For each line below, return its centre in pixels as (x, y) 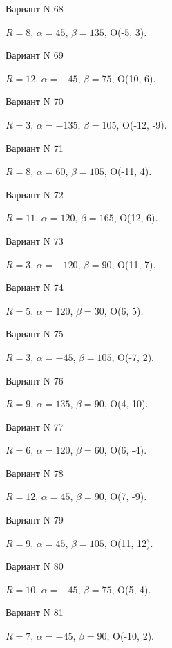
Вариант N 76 (35, 380)
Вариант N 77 (35, 426)
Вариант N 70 (35, 101)
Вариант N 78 (35, 473)
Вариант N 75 (35, 334)
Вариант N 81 (35, 612)
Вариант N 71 (35, 148)
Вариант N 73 (35, 240)
